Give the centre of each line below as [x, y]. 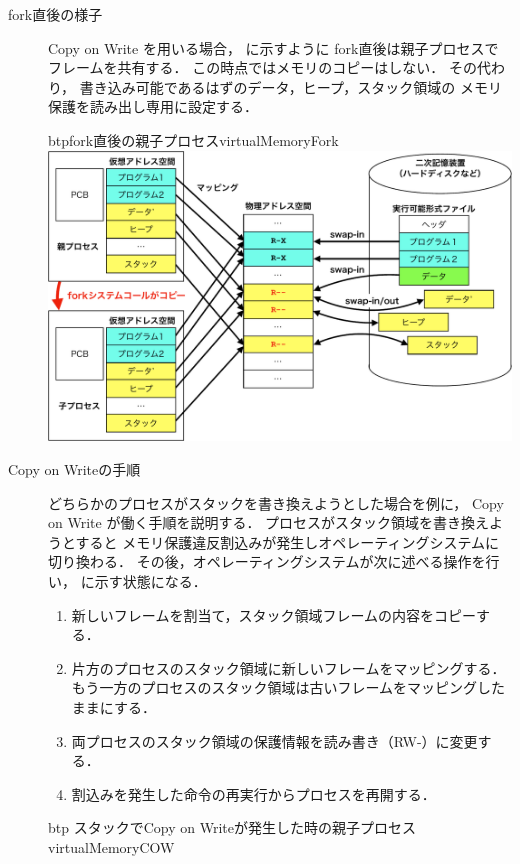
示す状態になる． [150, 581]
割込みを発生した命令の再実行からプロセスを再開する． [253, 793]
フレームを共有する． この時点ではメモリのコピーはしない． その [262, 67]
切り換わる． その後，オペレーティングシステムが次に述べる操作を [267, 561]
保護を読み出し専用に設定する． [153, 106]
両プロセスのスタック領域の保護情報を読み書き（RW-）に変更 [274, 740]
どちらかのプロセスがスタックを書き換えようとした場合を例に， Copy [276, 502]
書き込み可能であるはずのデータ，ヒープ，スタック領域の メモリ [290, 86]
